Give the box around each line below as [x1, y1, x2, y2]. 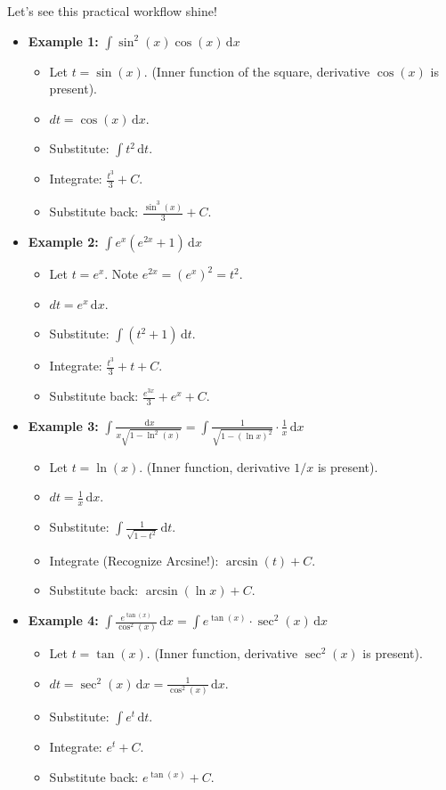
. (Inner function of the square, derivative [143, 61, 370, 80]
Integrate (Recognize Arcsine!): [49, 550, 219, 569]
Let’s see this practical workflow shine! [7, 2, 217, 20]
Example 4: [28, 611, 99, 630]
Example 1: [28, 31, 99, 50]
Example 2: [28, 232, 99, 251]
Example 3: [28, 416, 99, 435]
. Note [104, 265, 139, 283]
